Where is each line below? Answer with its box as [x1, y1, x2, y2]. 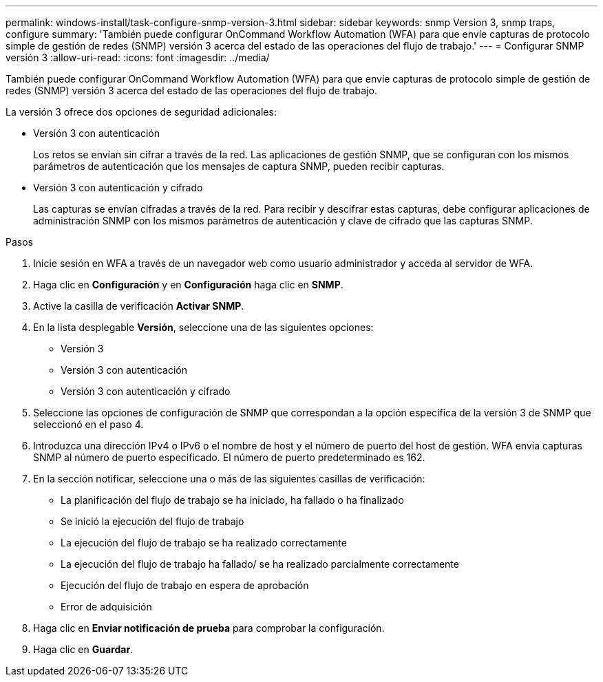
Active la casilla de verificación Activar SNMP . [33, 300, 244, 312]
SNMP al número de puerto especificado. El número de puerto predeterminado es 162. [33, 451, 425, 463]
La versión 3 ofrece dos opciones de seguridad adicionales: [6, 106, 277, 118]
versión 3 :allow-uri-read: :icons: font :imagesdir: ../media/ [6, 52, 270, 63]
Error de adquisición [61, 601, 152, 612]
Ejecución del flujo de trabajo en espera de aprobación [61, 579, 309, 591]
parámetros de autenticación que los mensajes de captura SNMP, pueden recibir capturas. [33, 160, 445, 172]
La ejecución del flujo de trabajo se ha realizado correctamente [61, 537, 347, 548]
